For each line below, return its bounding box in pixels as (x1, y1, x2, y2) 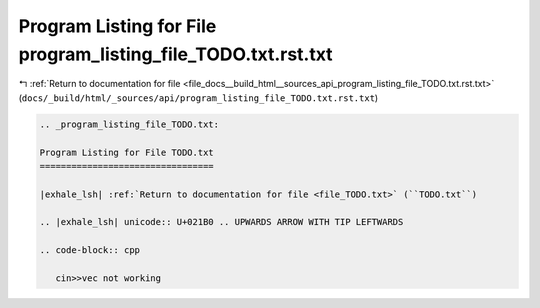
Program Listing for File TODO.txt (39, 146, 214, 158)
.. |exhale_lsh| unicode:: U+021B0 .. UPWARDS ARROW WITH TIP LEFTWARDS (39, 216, 404, 228)
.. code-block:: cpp (39, 245, 140, 256)
